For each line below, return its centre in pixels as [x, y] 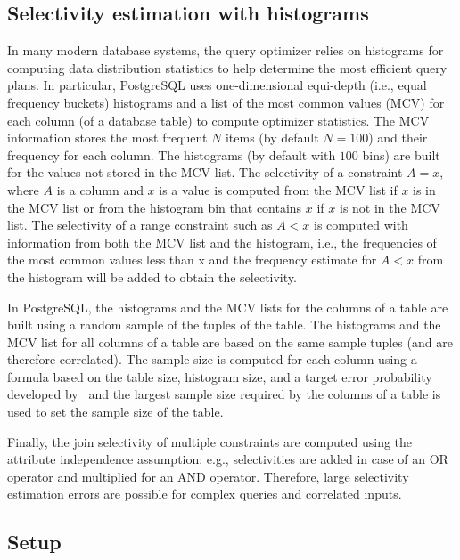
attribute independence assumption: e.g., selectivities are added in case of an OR [228, 459]
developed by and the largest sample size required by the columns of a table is [224, 394]
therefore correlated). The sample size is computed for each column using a [212, 359]
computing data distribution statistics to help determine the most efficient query [227, 67]
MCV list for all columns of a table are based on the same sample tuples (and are [230, 341]
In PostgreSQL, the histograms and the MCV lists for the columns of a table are [228, 307]
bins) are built [401, 154]
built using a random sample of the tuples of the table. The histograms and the [224, 325]
